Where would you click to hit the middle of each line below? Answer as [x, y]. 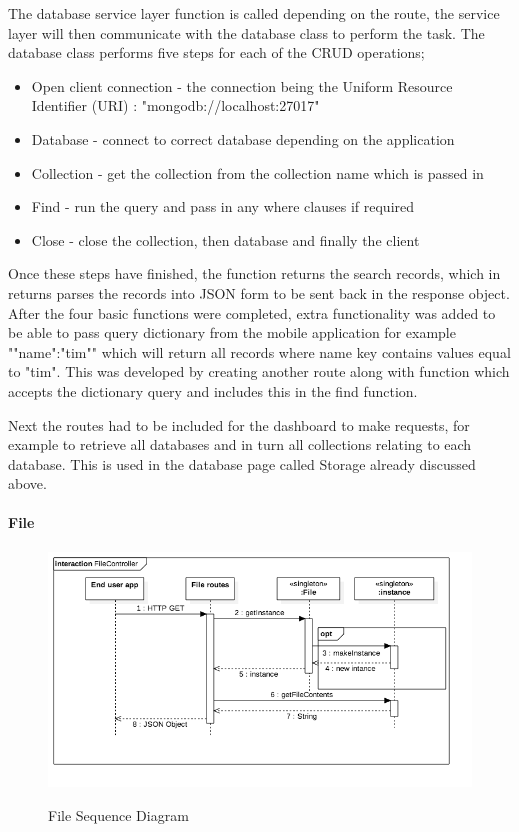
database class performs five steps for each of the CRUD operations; [216, 52]
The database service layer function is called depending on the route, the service [254, 13]
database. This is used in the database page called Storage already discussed [242, 463]
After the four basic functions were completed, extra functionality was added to [252, 312]
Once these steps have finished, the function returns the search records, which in [254, 273]
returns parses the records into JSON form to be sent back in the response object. [259, 292]
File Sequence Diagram [118, 814]
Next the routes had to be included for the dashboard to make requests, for [239, 424]
